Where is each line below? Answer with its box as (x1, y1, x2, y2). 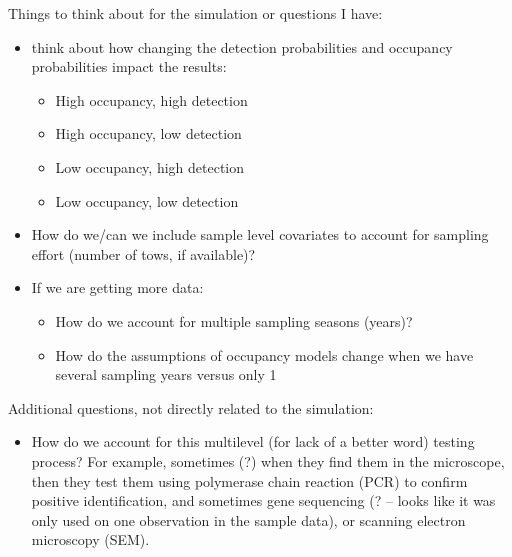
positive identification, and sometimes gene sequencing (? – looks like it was (31, 490, 496, 511)
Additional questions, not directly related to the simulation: (8, 397, 374, 418)
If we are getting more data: (31, 277, 204, 298)
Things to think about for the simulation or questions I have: (8, 3, 383, 23)
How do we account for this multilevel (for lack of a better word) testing (31, 431, 475, 452)
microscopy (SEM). (31, 529, 150, 550)
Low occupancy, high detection (55, 156, 245, 177)
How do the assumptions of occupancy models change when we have (55, 344, 474, 365)
